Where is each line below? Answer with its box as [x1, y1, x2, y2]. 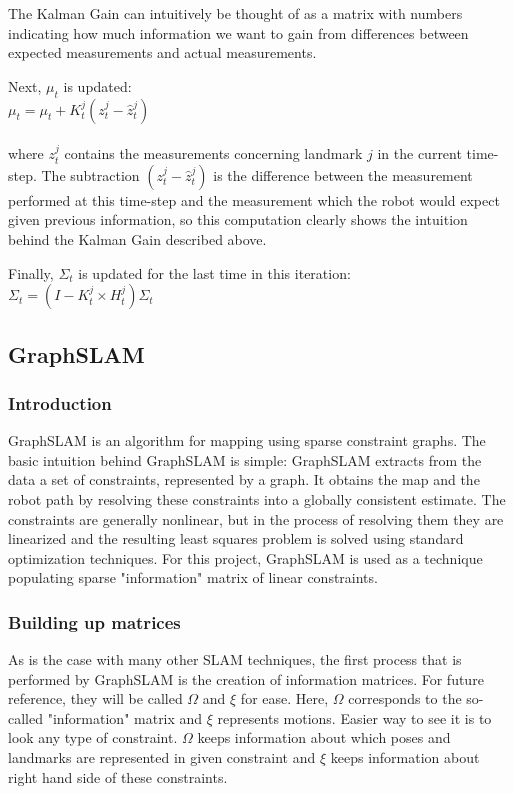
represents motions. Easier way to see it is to [217, 707, 492, 728]
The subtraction [41, 164, 140, 185]
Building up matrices [8, 609, 181, 634]
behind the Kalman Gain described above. [8, 228, 267, 249]
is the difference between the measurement [213, 164, 473, 185]
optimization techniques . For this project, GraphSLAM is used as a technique [8, 547, 483, 568]
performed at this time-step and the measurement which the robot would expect [8, 189, 500, 210]
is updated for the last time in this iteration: [78, 262, 351, 283]
